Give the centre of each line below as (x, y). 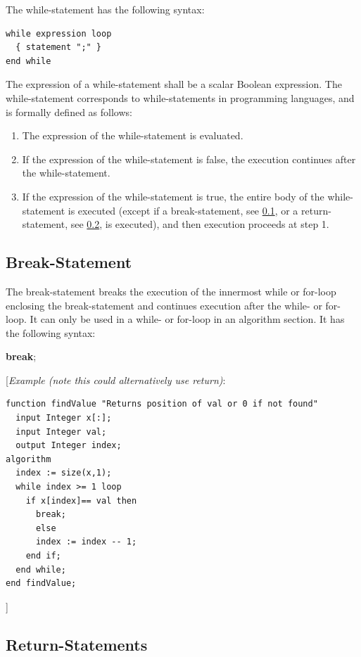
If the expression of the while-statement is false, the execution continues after (189, 159)
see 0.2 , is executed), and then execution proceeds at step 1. (200, 224)
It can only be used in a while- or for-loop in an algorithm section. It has (187, 319)
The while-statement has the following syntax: (105, 9)
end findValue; (41, 583)
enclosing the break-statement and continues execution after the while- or (164, 305)
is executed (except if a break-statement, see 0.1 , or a (183, 210)
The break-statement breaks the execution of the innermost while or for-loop (171, 291)
